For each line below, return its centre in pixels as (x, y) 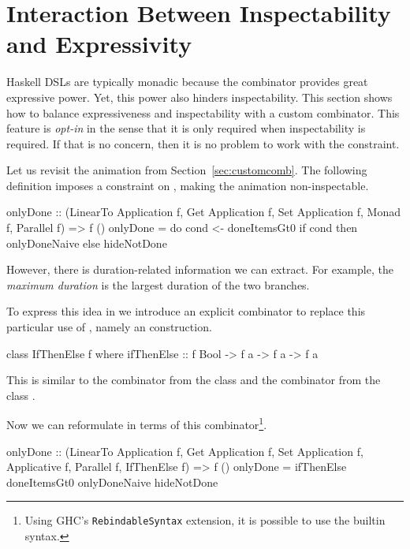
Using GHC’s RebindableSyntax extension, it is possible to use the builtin (205, 520)
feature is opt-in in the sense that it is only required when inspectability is (186, 128)
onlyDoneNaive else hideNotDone (87, 243)
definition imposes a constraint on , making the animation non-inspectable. (188, 185)
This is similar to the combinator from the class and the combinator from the (194, 380)
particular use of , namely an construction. (109, 327)
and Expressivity (99, 44)
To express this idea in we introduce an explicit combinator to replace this (186, 311)
